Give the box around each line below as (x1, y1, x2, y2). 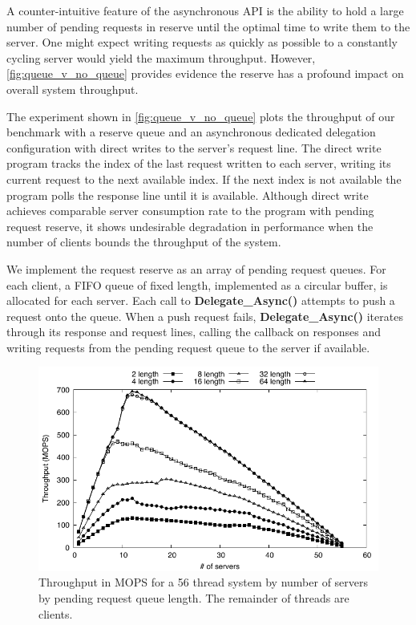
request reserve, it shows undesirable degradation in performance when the (6, 217, 374, 234)
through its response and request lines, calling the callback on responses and (6, 323, 382, 340)
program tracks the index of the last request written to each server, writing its (6, 155, 391, 172)
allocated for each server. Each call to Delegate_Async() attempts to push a (6, 292, 395, 309)
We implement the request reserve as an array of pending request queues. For (6, 260, 386, 277)
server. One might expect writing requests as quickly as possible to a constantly (6, 34, 398, 51)
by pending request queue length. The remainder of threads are (38, 590, 349, 607)
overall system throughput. (6, 80, 139, 97)
